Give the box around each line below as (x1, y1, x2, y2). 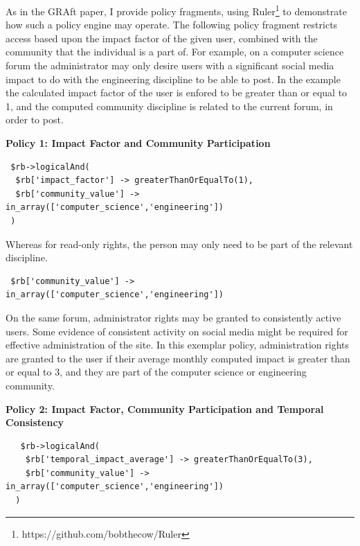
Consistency (6, 415, 64, 430)
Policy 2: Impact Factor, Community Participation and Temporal (6, 401, 324, 416)
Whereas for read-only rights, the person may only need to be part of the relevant (6, 236, 353, 251)
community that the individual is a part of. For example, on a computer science (6, 44, 344, 59)
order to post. (6, 112, 64, 127)
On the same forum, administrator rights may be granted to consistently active (6, 310, 341, 324)
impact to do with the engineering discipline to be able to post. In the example (6, 71, 341, 86)
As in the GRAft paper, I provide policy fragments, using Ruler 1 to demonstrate (6, 2, 347, 18)
